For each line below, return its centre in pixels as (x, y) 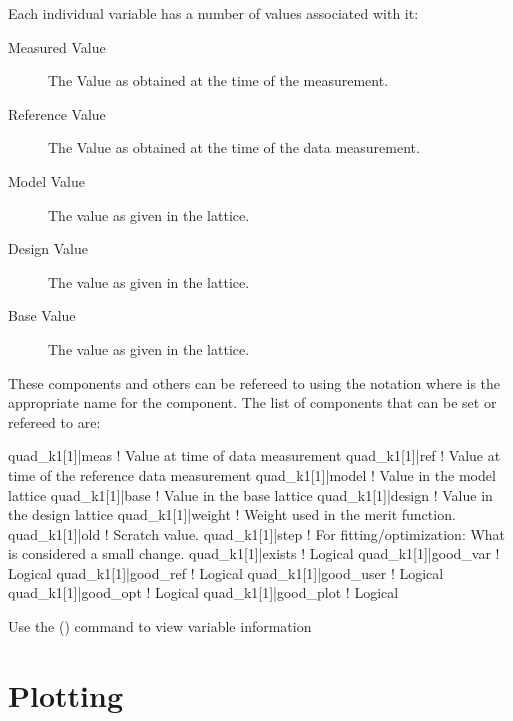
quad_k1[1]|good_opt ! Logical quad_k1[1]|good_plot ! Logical (203, 592)
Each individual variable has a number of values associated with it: (213, 13)
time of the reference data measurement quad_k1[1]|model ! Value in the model (252, 474)
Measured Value (57, 46)
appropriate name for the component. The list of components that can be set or (252, 402)
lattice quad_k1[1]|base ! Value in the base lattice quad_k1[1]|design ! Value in (250, 494)
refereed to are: (54, 421)
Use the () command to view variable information (160, 626)
